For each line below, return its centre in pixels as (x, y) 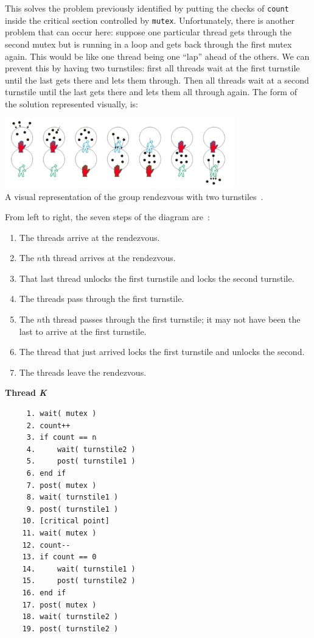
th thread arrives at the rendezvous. (109, 258)
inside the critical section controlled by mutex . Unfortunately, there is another (150, 20)
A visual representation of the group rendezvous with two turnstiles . (134, 196)
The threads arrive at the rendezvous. (89, 237)
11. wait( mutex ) (59, 533)
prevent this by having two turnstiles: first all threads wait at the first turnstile (152, 68)
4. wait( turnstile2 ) (81, 449)
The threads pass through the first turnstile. (102, 299)
